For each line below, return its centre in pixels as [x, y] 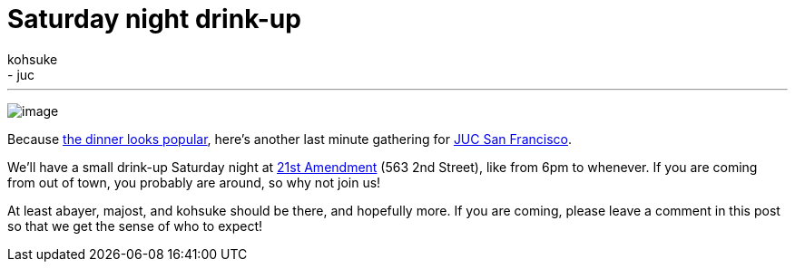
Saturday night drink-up [154, 19]
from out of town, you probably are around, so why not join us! [194, 182]
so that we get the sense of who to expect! [135, 226]
